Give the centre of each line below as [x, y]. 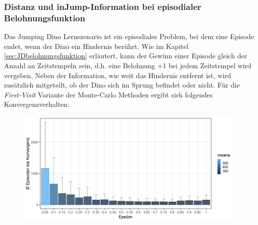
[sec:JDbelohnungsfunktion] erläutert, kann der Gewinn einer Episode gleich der [126, 56]
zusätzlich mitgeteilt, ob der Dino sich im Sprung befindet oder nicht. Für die [122, 85]
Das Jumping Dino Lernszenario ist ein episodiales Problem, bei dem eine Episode [129, 36]
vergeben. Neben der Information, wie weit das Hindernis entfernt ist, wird [118, 75]
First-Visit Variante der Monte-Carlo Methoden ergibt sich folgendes [108, 94]
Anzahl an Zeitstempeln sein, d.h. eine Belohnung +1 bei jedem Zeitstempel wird [128, 65]
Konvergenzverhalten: [37, 104]
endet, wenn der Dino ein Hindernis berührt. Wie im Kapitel [96, 46]
